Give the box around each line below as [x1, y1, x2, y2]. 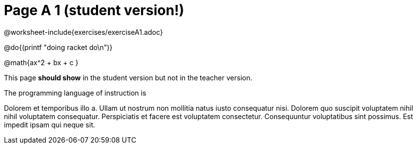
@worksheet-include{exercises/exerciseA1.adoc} [4, 27, 163, 36]
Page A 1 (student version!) [4, 2, 185, 19]
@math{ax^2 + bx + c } [4, 58, 79, 67]
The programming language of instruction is [4, 88, 146, 97]
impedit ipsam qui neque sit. [4, 120, 96, 129]
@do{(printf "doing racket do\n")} [4, 43, 113, 51]
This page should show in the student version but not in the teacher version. [4, 73, 253, 82]
